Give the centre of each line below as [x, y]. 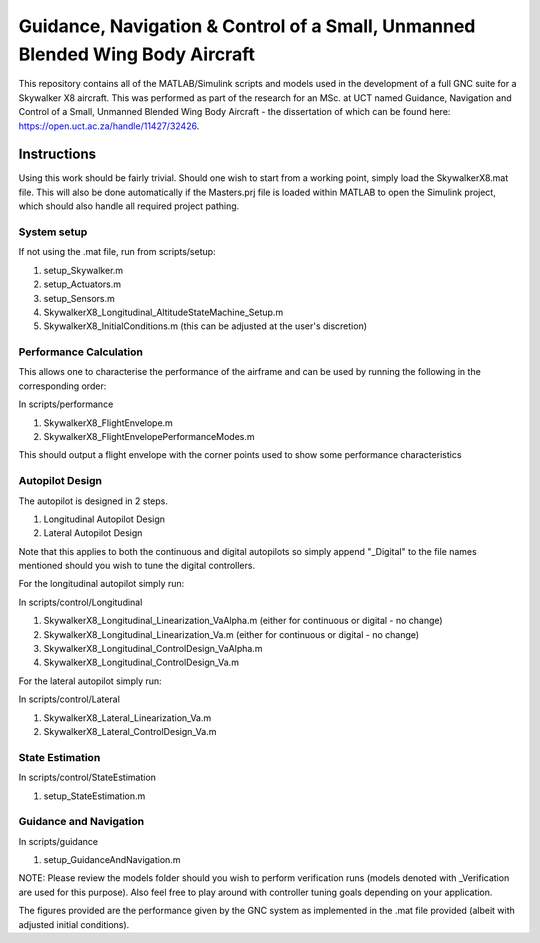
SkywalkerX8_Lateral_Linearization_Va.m [127, 717]
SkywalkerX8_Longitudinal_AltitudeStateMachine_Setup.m [163, 312]
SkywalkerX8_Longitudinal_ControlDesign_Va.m [141, 662]
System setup [53, 232]
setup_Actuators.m [82, 284]
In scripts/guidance [58, 841]
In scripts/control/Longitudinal [80, 602]
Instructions [57, 154]
